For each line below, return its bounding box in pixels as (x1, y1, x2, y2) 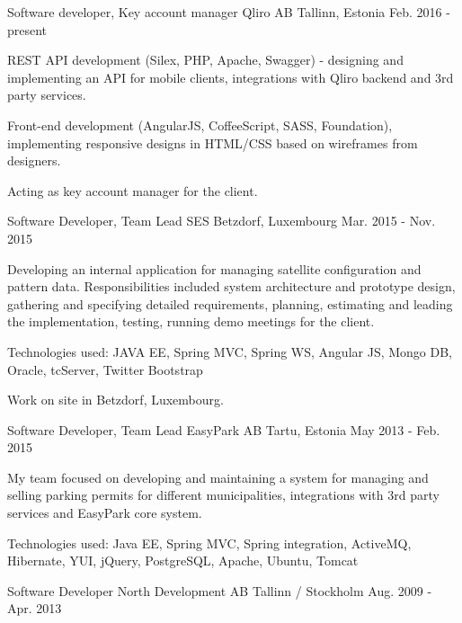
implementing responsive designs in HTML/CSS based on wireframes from (7, 133, 418, 152)
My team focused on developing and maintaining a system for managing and (7, 467, 429, 486)
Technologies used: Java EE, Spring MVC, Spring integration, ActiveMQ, (7, 533, 412, 552)
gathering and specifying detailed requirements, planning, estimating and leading (7, 294, 453, 313)
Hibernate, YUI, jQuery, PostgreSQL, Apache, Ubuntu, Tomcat (7, 551, 359, 570)
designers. (7, 151, 61, 170)
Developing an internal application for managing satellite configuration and (7, 259, 422, 278)
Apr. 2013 (7, 599, 62, 618)
